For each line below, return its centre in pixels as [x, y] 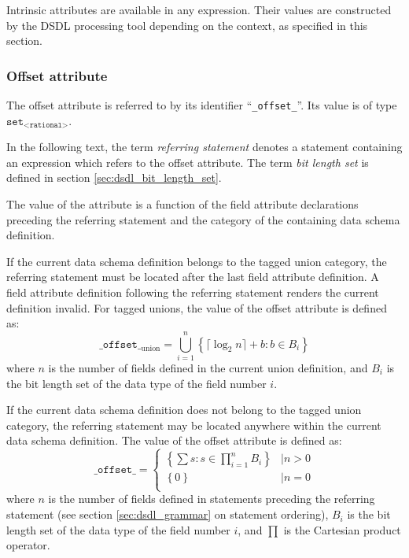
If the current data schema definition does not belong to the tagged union [184, 410]
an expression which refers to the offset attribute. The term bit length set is [188, 162]
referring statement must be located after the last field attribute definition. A [193, 277]
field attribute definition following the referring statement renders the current [193, 292]
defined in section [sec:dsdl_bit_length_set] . [114, 177]
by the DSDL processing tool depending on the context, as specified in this [187, 25]
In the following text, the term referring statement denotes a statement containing [204, 147]
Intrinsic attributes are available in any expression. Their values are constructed [199, 9]
